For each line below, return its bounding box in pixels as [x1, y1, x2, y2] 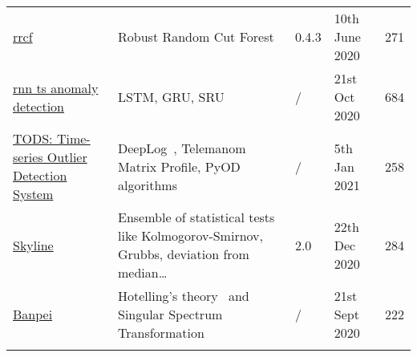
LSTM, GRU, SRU [118, 87, 225, 106]
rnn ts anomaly [13, 78, 99, 97]
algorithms [118, 175, 177, 194]
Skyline [13, 235, 54, 254]
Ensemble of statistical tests [118, 208, 275, 226]
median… [118, 263, 168, 282]
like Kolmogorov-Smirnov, [118, 226, 264, 245]
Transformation [118, 323, 204, 342]
